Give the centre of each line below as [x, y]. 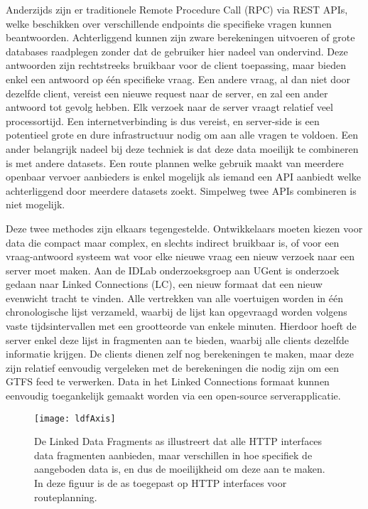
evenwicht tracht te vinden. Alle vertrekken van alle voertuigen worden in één [175, 298]
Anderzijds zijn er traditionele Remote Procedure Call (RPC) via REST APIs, [177, 9]
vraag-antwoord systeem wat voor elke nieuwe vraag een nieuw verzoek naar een [180, 256]
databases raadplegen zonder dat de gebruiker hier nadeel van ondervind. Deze [177, 51]
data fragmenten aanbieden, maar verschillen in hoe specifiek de [173, 455]
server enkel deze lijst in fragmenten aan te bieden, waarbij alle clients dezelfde [177, 339]
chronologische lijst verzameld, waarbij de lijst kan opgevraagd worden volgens [177, 312]
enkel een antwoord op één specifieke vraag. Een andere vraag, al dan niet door [178, 79]
